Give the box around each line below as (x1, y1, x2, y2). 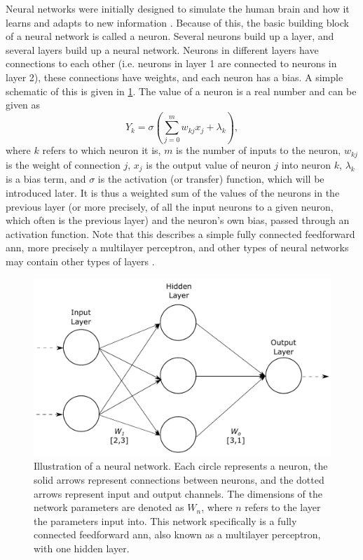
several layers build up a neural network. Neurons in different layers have (6, 42, 319, 57)
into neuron (281, 157, 331, 171)
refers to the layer (245, 500, 321, 514)
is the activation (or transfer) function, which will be (97, 171, 324, 186)
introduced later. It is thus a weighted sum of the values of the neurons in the (6, 185, 340, 199)
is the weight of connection (6, 157, 121, 171)
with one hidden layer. (34, 540, 130, 555)
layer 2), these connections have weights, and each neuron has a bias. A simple (6, 69, 343, 84)
